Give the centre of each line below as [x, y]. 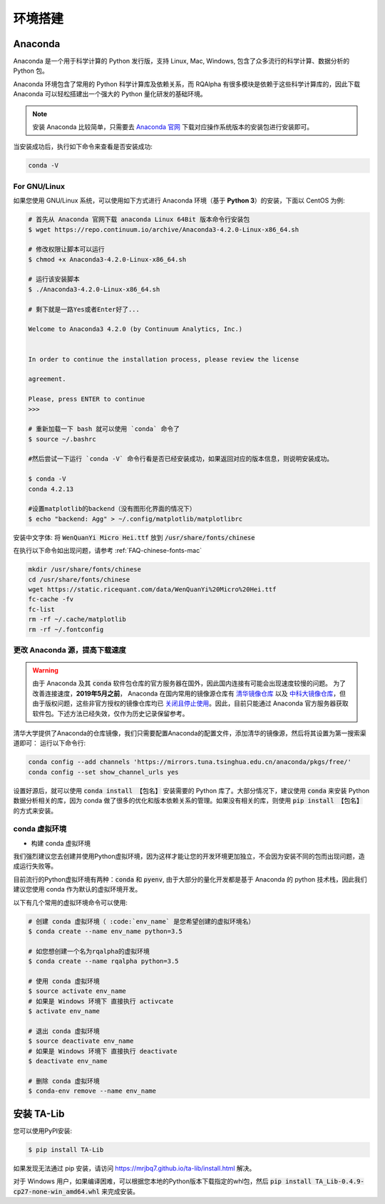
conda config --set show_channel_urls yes [103, 772]
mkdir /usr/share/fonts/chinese [85, 570]
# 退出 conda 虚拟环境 [64, 1031]
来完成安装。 [120, 1191]
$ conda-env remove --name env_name [92, 1091]
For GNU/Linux [39, 186]
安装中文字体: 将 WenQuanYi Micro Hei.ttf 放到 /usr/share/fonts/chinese [134, 537]
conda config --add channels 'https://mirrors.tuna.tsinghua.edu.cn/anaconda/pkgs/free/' [190, 762]
